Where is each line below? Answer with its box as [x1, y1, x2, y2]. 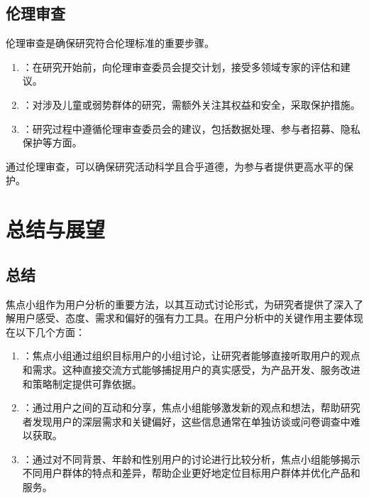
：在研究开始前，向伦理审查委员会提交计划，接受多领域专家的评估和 [22, 59, 341, 74]
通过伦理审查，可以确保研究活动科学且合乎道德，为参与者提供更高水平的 [6, 158, 343, 173]
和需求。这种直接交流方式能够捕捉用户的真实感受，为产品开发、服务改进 [22, 362, 360, 377]
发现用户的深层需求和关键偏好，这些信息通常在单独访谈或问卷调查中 [32, 413, 351, 428]
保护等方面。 [22, 135, 82, 150]
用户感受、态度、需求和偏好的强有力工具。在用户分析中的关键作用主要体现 [15, 310, 363, 325]
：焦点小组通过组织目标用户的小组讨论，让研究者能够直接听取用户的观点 [22, 348, 360, 363]
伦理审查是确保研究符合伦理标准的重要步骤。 [6, 36, 214, 50]
